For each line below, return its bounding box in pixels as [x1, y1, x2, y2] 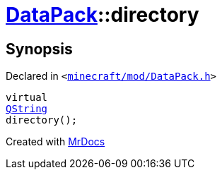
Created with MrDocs [6, 135, 105, 148]
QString [6, 103, 48, 115]
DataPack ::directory [6, 3, 199, 27]
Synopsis [6, 40, 73, 58]
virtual [6, 92, 48, 104]
